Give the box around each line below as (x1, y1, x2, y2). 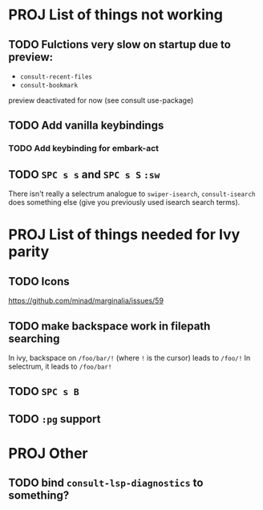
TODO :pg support (8, 412, 101, 426)
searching (8, 332, 60, 345)
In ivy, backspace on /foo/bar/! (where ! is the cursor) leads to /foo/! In (8, 353, 251, 362)
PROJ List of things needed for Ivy (8, 226, 241, 244)
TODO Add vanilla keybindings (8, 119, 164, 133)
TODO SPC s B (8, 385, 80, 398)
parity (8, 243, 50, 261)
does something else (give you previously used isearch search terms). (8, 198, 241, 207)
